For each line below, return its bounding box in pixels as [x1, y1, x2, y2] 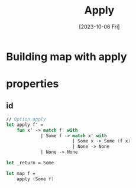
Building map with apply [6, 50, 127, 63]
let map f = [6, 170, 35, 176]
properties [6, 77, 59, 90]
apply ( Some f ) [17, 176, 54, 182]
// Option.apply [6, 116, 46, 122]
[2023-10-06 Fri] [79, 23, 120, 30]
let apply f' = [6, 122, 44, 128]
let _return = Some [6, 160, 54, 166]
